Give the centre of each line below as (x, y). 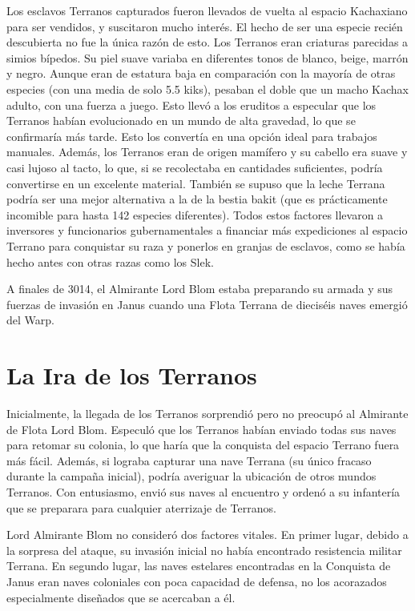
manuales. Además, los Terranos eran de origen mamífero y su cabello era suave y (207, 152)
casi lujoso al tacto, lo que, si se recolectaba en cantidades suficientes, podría (195, 167)
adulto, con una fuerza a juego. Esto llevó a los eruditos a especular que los (191, 105)
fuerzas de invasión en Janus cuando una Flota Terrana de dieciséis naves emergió (207, 304)
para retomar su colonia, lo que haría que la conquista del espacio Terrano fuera (203, 445)
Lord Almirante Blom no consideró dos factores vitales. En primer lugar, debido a (207, 535)
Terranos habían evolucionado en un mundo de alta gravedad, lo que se (181, 121)
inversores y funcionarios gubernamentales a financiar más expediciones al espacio (207, 230)
